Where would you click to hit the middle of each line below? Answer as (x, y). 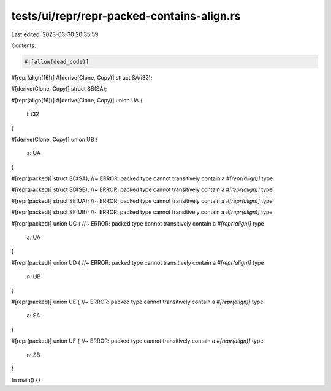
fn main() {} (26, 380)
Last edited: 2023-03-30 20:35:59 (55, 34)
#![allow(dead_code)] (57, 62)
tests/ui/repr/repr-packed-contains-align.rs (126, 16)
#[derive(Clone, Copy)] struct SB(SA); (59, 89)
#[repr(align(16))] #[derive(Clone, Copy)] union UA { (77, 100)
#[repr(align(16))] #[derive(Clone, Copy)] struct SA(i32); (82, 77)
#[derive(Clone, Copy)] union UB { (55, 139)
